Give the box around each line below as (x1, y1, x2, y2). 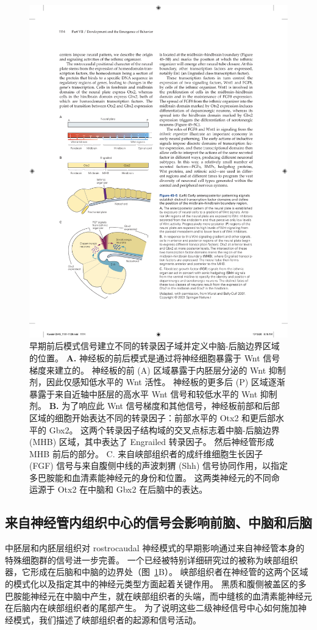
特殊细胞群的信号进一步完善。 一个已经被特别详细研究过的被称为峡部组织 (5, 553, 298, 566)
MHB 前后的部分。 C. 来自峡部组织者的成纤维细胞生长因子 (29, 447, 263, 460)
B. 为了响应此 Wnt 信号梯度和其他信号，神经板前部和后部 (49, 399, 280, 412)
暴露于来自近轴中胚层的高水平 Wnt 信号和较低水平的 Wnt (29, 387, 258, 400)
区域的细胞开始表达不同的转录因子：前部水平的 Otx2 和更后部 (29, 411, 276, 424)
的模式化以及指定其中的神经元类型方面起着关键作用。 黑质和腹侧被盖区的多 (5, 577, 307, 590)
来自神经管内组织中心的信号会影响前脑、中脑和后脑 (5, 513, 312, 532)
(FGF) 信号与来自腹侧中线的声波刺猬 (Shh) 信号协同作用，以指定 (29, 459, 288, 472)
